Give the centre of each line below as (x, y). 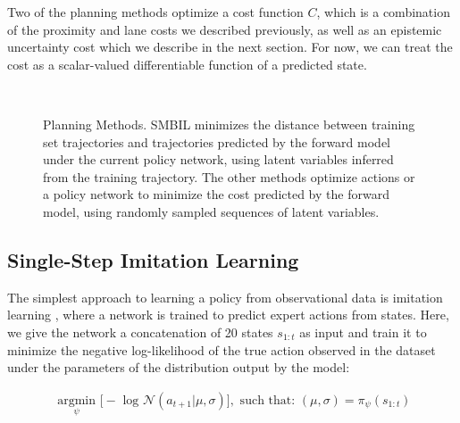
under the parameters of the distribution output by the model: (179, 367)
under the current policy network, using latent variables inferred (218, 159)
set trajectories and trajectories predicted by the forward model (217, 141)
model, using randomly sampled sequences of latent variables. (211, 211)
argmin (77, 400)
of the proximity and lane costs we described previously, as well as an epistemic (225, 29)
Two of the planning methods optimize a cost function (155, 12)
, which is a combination (383, 12)
